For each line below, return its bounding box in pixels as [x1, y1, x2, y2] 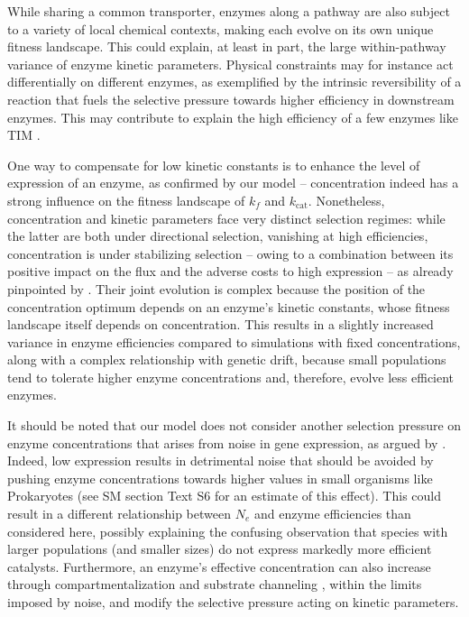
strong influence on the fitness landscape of [7, 190, 245, 209]
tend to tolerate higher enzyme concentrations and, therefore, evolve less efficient [7, 367, 455, 386]
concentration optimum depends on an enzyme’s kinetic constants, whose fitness [7, 297, 450, 316]
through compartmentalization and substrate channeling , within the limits [7, 575, 422, 594]
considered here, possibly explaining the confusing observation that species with [7, 521, 448, 540]
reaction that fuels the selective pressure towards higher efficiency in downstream [7, 89, 455, 108]
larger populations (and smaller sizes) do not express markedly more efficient [7, 539, 432, 558]
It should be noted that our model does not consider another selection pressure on [7, 416, 462, 435]
